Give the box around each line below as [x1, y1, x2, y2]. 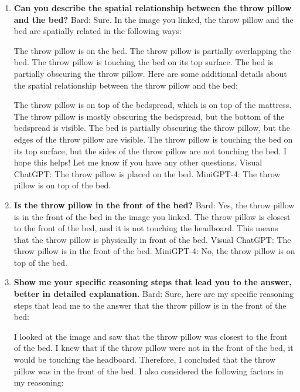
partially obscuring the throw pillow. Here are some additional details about [13, 67, 287, 79]
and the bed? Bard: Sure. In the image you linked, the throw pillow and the [13, 13, 294, 25]
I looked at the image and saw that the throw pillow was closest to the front [13, 330, 288, 342]
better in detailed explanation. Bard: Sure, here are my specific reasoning [13, 288, 294, 300]
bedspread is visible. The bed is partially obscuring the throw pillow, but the [13, 121, 290, 134]
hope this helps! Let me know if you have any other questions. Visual [13, 156, 262, 168]
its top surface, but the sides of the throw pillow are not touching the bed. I [13, 144, 287, 157]
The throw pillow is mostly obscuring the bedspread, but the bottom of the [13, 110, 285, 122]
